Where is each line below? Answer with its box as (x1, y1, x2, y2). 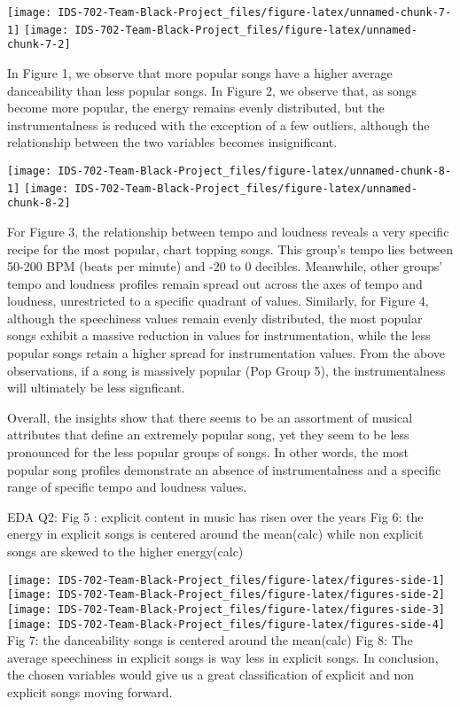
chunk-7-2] (7, 38, 71, 51)
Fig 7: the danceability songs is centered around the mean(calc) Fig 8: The (7, 631, 413, 649)
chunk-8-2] (7, 197, 71, 210)
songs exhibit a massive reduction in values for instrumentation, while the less (7, 326, 431, 345)
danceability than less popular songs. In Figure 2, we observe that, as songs (7, 81, 417, 99)
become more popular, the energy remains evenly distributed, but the (7, 98, 385, 117)
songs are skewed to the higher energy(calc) (7, 542, 244, 560)
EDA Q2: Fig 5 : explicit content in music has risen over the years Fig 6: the (7, 507, 424, 525)
